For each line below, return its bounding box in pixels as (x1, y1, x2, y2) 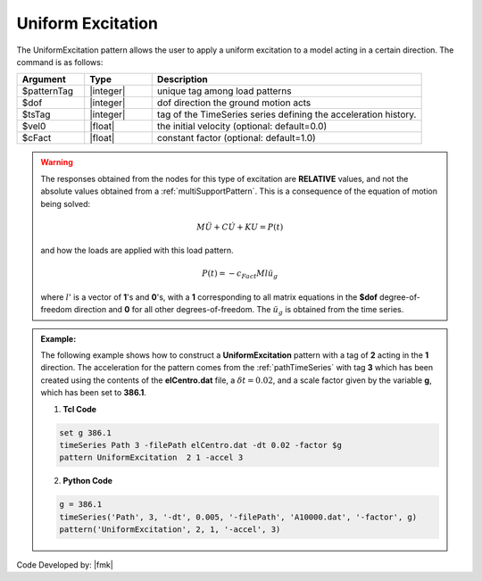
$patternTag (21, 85, 74, 97)
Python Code (62, 476, 113, 486)
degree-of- (379, 291, 421, 303)
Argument (21, 73, 66, 86)
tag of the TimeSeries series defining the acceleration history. (156, 108, 417, 120)
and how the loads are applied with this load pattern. (40, 245, 234, 256)
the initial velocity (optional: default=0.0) (156, 120, 328, 133)
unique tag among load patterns (156, 85, 292, 97)
